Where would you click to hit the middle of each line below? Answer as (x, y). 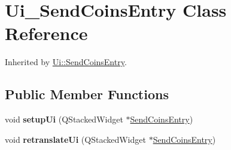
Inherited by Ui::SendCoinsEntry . (66, 62)
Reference (46, 33)
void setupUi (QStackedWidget (64, 119)
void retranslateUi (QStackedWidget (75, 139)
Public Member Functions (87, 94)
